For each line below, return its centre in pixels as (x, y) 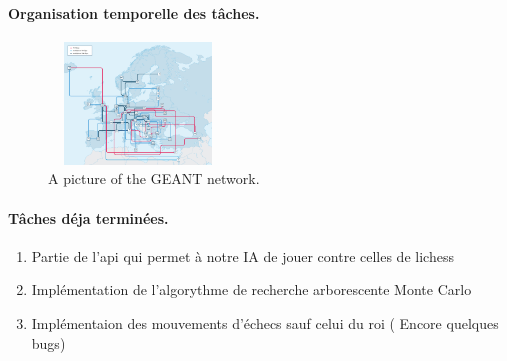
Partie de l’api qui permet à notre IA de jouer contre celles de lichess (242, 255)
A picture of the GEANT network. (154, 178)
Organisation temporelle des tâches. (134, 12)
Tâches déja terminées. (88, 217)
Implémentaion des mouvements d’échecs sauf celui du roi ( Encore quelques (265, 322)
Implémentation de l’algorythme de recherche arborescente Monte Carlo (251, 289)
